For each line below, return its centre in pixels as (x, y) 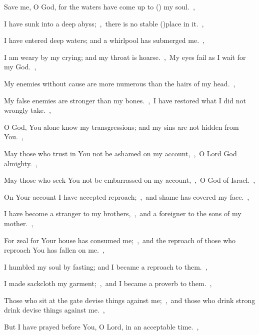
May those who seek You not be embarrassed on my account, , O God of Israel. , (130, 180)
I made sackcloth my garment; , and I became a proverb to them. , (108, 283)
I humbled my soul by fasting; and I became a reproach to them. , (106, 266)
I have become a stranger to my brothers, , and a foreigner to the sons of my (123, 213)
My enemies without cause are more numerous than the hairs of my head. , (120, 83)
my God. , (20, 67)
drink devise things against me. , (54, 310)
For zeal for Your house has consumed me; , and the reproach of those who (120, 240)
